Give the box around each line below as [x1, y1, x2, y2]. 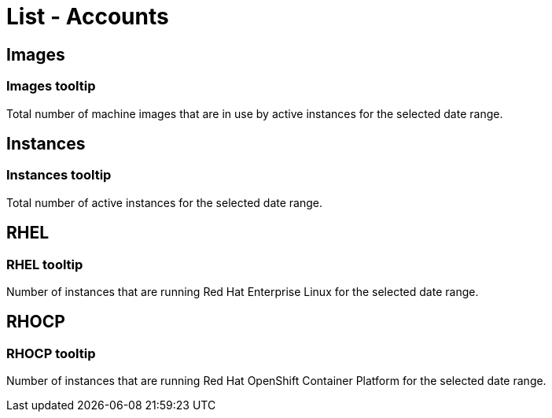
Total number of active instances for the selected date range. [6, 195, 323, 209]
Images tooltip [6, 78, 96, 94]
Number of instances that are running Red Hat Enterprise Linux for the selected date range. [6, 284, 479, 298]
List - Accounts [6, 3, 169, 30]
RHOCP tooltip [6, 345, 96, 361]
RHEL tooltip [6, 256, 83, 272]
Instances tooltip [6, 167, 112, 183]
